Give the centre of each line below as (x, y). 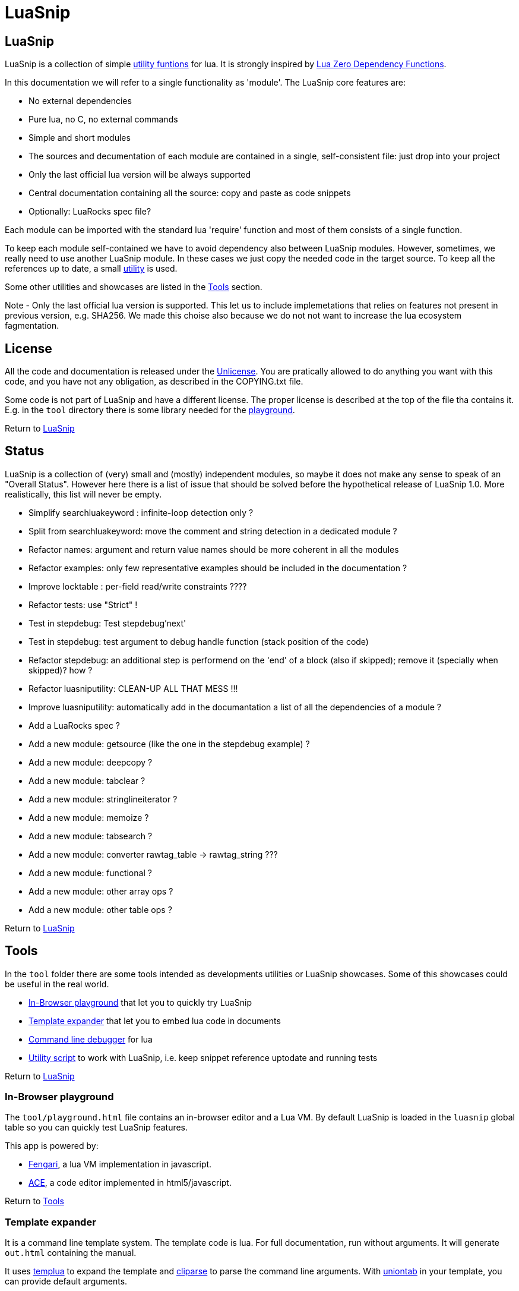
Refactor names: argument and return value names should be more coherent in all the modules (214, 549)
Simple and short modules (80, 138)
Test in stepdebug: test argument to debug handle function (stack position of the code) (199, 641)
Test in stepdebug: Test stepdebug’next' (107, 623)
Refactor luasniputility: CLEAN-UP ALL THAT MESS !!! (133, 688)
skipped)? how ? (61, 670)
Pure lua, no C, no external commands (103, 119)
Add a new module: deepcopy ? (91, 762)
